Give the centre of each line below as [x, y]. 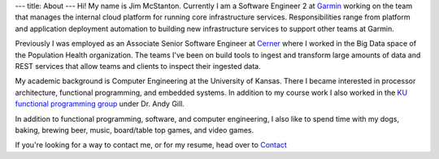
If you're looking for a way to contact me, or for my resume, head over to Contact [151, 145]
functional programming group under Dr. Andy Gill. [100, 104]
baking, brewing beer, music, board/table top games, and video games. [135, 130]
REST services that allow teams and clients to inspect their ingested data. [138, 66]
